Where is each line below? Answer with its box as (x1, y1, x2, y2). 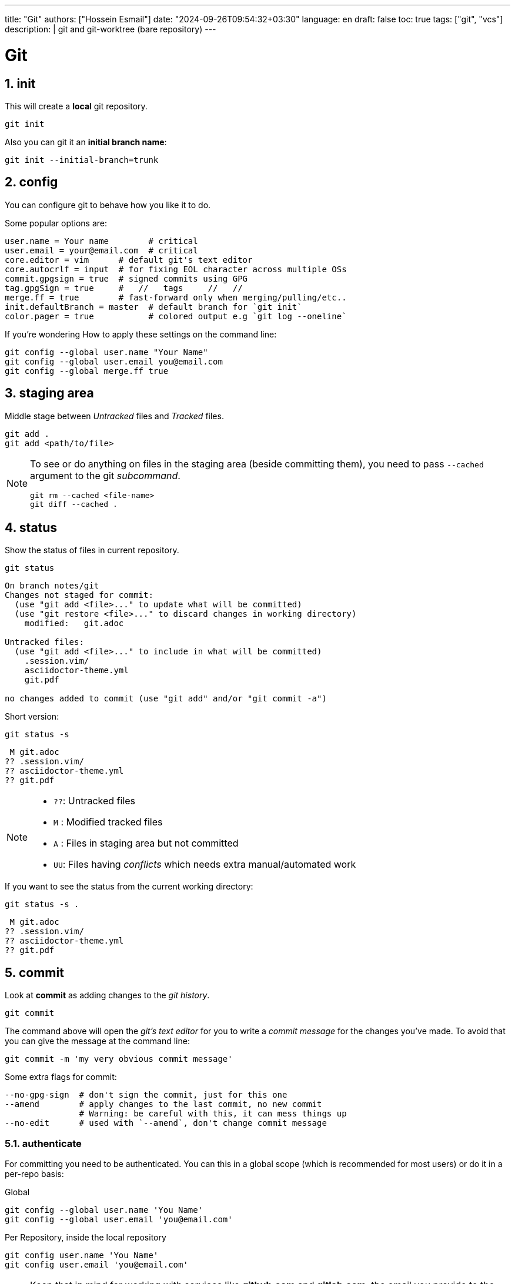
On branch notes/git (5, 581, 99, 591)
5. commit (5, 965, 64, 980)
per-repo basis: (5, 1169, 64, 1179)
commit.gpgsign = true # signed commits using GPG (5, 273, 248, 283)
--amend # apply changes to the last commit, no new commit (5, 1099, 322, 1109)
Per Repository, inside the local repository (5, 1232, 166, 1243)
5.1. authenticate (5, 1137, 82, 1149)
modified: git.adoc (24, 618, 124, 628)
